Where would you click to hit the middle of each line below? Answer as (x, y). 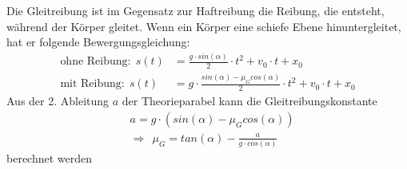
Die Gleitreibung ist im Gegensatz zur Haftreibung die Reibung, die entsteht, (196, 10)
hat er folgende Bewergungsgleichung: (98, 42)
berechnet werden (50, 158)
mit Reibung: (92, 84)
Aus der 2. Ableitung (58, 101)
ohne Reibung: (96, 62)
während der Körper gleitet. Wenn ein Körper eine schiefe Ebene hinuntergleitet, (204, 26)
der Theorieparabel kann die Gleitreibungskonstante (249, 101)
